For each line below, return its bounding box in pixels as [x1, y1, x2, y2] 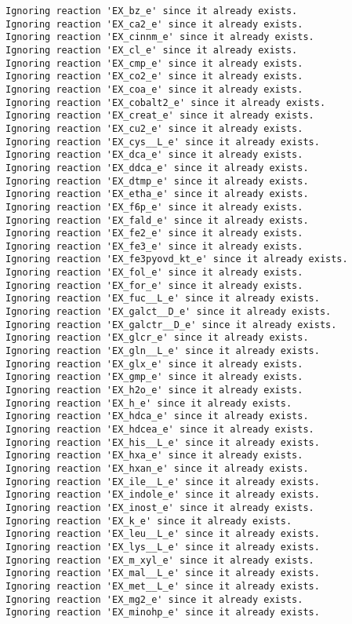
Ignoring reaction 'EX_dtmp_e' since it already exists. [5, 175, 309, 187]
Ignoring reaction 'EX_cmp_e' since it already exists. [5, 57, 303, 69]
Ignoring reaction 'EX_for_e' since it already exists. [5, 279, 303, 291]
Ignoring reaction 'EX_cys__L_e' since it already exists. [5, 136, 320, 148]
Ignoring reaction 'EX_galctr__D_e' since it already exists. [5, 319, 337, 330]
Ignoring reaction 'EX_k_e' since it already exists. [5, 515, 292, 527]
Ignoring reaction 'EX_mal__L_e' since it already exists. [5, 567, 320, 579]
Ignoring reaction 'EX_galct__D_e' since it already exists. [5, 306, 332, 318]
